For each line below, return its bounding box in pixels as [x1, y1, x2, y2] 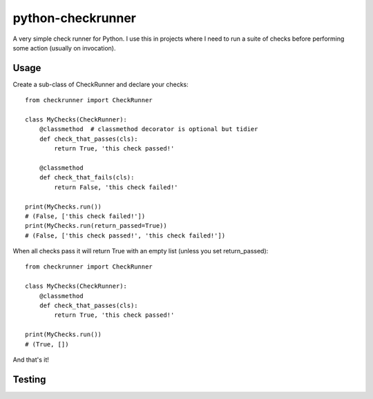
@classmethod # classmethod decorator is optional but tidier [39, 125, 258, 133]
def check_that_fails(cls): [39, 173, 135, 182]
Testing [12, 373, 46, 385]
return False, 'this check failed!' [54, 183, 179, 191]
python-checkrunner [12, 10, 137, 26]
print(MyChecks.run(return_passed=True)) [25, 222, 167, 230]
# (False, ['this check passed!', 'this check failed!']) [25, 231, 226, 240]
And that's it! [12, 356, 50, 364]
